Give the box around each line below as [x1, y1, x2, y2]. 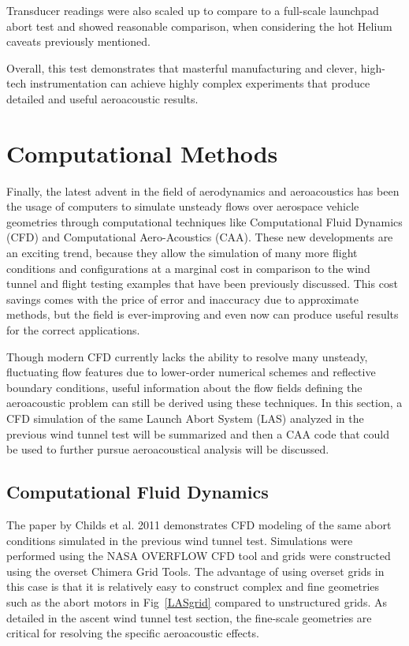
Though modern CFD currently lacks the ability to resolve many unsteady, [6, 348, 368, 364]
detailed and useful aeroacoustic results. [6, 90, 199, 106]
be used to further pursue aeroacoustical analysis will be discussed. [6, 441, 329, 457]
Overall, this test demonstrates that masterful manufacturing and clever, [6, 59, 358, 76]
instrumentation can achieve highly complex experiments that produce [29, 75, 370, 91]
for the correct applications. [6, 322, 140, 338]
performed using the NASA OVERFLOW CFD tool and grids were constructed [6, 547, 391, 564]
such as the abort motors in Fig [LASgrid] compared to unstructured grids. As [6, 593, 387, 610]
